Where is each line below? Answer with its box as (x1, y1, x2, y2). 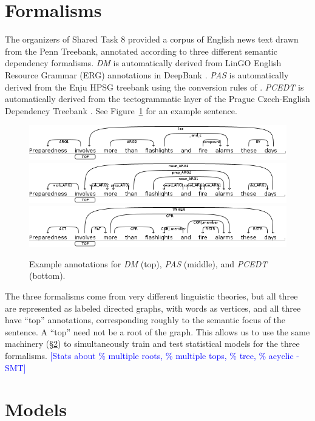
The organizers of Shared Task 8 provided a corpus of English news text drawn (5, 33, 299, 46)
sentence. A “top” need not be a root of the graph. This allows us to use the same (5, 325, 310, 338)
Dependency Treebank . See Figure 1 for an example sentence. (5, 104, 237, 117)
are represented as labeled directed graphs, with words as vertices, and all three (5, 301, 301, 314)
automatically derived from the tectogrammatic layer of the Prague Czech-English (5, 92, 310, 105)
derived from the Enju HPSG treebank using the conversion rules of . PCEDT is (5, 80, 304, 93)
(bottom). (29, 269, 66, 282)
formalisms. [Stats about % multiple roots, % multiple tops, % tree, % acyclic (5, 349, 294, 362)
